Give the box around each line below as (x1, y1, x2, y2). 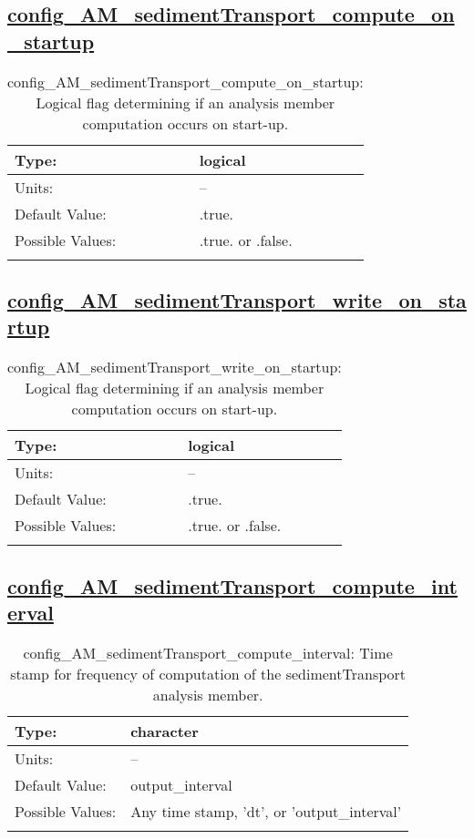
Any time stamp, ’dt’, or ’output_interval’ (130, 800, 402, 822)
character (130, 720, 199, 742)
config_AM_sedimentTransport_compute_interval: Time (23, 641, 393, 663)
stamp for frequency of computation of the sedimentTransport (10, 662, 407, 684)
